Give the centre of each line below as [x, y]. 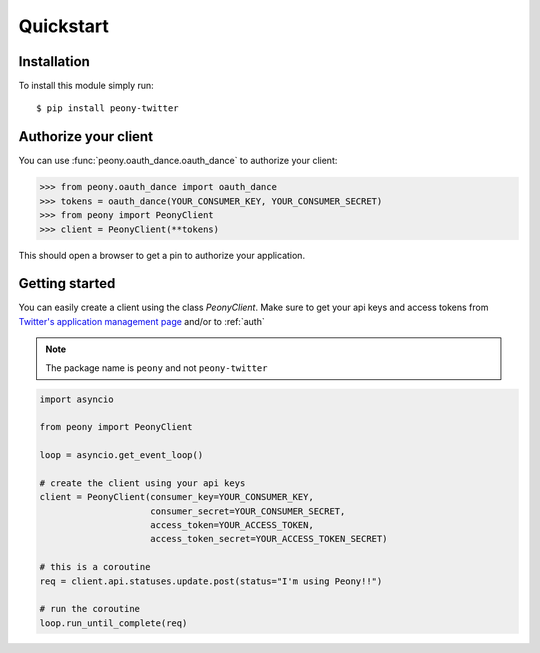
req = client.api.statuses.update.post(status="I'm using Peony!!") [211, 581]
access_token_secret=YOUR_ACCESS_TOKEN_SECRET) [269, 539]
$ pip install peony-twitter [107, 108]
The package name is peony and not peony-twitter [156, 367]
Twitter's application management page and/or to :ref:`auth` [141, 321]
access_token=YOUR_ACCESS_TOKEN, [232, 525]
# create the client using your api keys [142, 483]
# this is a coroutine [95, 567]
